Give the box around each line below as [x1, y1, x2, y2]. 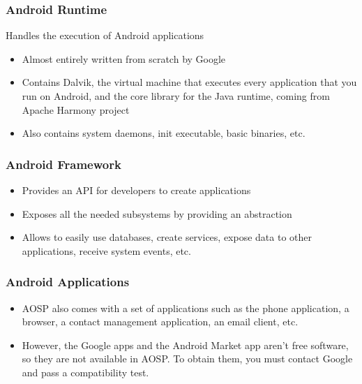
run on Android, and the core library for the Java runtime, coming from [22, 89, 330, 103]
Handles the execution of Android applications [6, 28, 204, 43]
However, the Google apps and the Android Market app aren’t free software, [22, 337, 349, 352]
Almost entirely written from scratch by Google [22, 51, 226, 66]
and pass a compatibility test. [22, 364, 149, 379]
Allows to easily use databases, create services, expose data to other [22, 230, 312, 244]
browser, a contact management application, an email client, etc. [22, 314, 299, 329]
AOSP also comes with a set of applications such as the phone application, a [22, 300, 349, 315]
